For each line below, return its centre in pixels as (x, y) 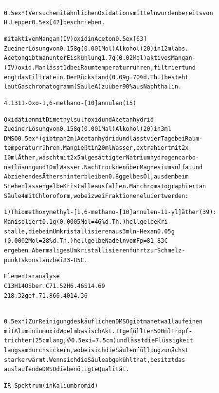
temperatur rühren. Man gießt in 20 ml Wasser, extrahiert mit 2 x (96, 148)
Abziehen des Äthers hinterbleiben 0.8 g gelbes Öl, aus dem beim (96, 177)
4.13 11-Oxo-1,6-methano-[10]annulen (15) (70, 103)
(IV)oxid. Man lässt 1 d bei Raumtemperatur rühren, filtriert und (100, 67)
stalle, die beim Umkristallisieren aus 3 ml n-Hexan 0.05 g (89, 231)
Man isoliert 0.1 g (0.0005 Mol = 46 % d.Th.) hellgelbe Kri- (88, 222)
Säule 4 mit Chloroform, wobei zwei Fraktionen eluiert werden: (96, 196)
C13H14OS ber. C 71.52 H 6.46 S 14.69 (55, 286)
